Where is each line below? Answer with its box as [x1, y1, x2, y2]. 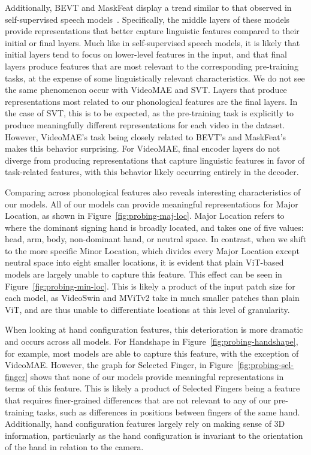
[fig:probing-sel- [237, 358, 294, 371]
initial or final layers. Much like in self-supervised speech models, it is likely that [5, 36, 300, 49]
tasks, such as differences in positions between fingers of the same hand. [36, 405, 300, 418]
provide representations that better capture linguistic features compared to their [5, 25, 300, 37]
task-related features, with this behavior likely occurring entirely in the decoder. [5, 165, 299, 178]
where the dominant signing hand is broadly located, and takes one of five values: [5, 221, 304, 233]
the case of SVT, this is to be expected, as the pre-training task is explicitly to [5, 107, 294, 119]
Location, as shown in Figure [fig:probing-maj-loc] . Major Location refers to [5, 209, 285, 222]
